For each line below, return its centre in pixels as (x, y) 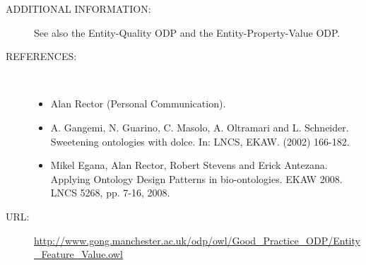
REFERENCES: (41, 56)
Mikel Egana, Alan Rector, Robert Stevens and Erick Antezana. (189, 165)
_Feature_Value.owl (78, 254)
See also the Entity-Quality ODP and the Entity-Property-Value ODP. (187, 32)
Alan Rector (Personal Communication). (138, 104)
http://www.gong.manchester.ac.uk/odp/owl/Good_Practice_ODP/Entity (197, 240)
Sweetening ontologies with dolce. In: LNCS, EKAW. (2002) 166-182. (200, 141)
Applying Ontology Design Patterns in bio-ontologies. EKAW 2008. (196, 178)
